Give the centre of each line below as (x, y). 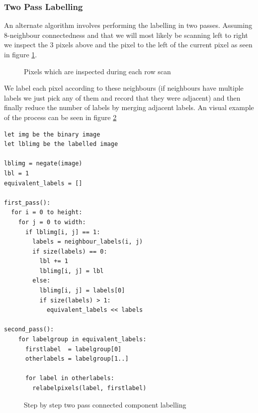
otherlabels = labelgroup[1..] (77, 359)
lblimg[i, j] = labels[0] (82, 291)
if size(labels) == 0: (70, 251)
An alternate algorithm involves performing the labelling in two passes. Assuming (128, 25)
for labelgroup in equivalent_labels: (82, 340)
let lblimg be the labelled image (61, 144)
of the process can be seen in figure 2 (60, 117)
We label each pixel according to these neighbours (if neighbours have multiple (124, 88)
